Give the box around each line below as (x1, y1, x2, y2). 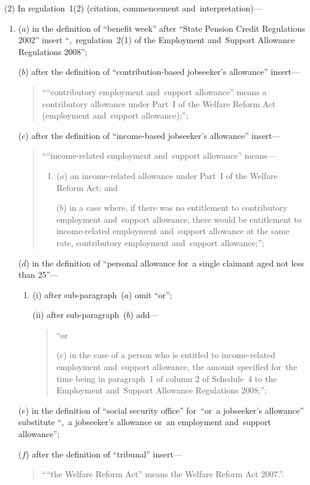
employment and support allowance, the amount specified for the (56, 360, 297, 373)
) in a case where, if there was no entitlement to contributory (63, 201, 288, 214)
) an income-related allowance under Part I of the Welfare (64, 169, 278, 181)
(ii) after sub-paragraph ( (32, 308, 127, 321)
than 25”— (18, 268, 59, 281)
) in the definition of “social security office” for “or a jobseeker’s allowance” (25, 404, 304, 416)
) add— (130, 308, 159, 321)
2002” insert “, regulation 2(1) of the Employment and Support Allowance (18, 34, 295, 46)
